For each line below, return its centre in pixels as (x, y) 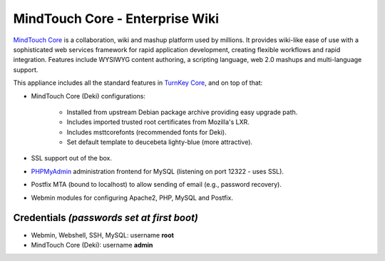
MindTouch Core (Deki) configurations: (88, 96)
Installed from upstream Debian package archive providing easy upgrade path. (182, 112)
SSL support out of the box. (72, 158)
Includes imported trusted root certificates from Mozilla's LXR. (158, 122)
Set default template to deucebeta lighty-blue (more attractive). (160, 142)
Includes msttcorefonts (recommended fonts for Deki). (147, 132)
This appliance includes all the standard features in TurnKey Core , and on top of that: (138, 83)
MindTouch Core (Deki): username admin (92, 245)
